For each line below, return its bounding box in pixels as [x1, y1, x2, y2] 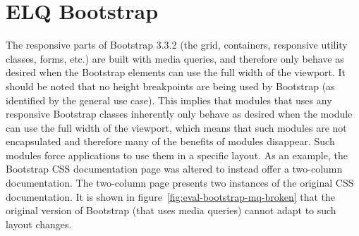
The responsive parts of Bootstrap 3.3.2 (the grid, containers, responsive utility [6, 37, 348, 52]
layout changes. [6, 216, 72, 231]
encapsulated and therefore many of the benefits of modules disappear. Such [6, 134, 335, 149]
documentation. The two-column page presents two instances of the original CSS [6, 175, 354, 190]
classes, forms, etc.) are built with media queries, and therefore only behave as [6, 51, 344, 66]
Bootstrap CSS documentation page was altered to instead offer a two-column [6, 161, 343, 176]
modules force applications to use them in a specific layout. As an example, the [6, 147, 348, 162]
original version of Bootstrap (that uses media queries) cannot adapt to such [6, 203, 336, 218]
